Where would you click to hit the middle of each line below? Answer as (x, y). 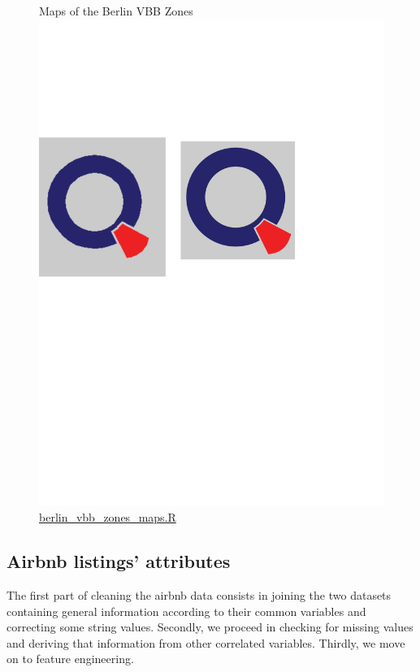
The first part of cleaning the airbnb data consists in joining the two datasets (199, 595)
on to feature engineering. (70, 659)
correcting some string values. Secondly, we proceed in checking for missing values (210, 627)
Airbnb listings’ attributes (119, 561)
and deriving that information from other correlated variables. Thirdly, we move (206, 642)
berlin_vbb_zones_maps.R (108, 517)
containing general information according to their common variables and (186, 611)
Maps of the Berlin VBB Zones (116, 11)
